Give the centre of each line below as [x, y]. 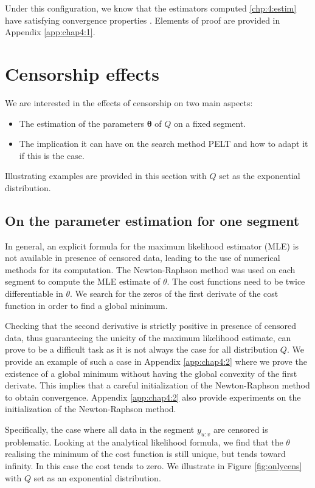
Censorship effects [82, 73]
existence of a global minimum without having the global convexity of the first [151, 373]
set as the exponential [260, 176]
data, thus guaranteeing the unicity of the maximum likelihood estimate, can [148, 337]
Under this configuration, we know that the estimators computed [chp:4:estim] [151, 8]
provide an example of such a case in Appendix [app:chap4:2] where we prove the [156, 361]
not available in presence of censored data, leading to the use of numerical [143, 258]
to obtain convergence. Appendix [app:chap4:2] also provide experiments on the [153, 397]
